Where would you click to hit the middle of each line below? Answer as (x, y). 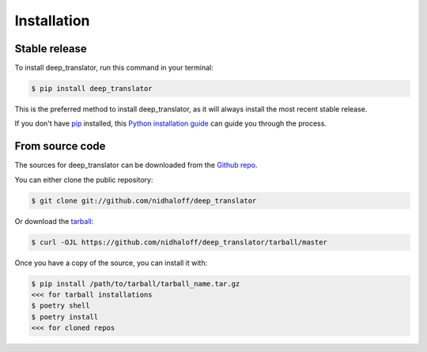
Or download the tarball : (54, 221)
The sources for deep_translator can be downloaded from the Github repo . (136, 165)
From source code (60, 146)
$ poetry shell (60, 306)
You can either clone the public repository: (84, 180)
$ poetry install (65, 317)
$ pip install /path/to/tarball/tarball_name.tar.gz (136, 284)
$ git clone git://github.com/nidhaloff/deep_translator (144, 201)
